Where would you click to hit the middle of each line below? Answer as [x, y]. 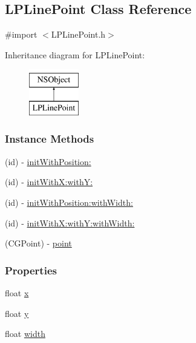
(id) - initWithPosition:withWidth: [69, 202]
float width [25, 334]
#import [21, 34]
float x [17, 292]
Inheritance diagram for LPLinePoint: [75, 54]
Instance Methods [50, 139]
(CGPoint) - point [38, 243]
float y [17, 313]
